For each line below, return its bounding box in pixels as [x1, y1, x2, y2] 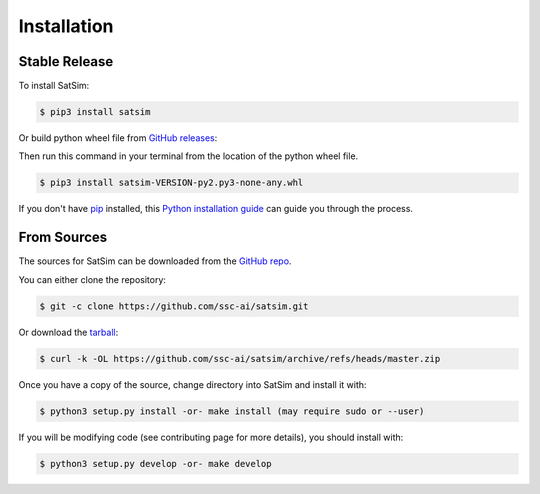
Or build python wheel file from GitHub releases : [18, 132, 218, 144]
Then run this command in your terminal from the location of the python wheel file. [18, 150, 359, 162]
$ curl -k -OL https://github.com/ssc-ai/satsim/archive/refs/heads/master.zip [39, 353, 441, 364]
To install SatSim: [18, 80, 90, 92]
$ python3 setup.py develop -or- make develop [39, 458, 272, 469]
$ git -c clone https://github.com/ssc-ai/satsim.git [39, 300, 309, 312]
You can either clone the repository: [18, 273, 167, 285]
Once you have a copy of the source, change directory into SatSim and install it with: [18, 378, 367, 390]
